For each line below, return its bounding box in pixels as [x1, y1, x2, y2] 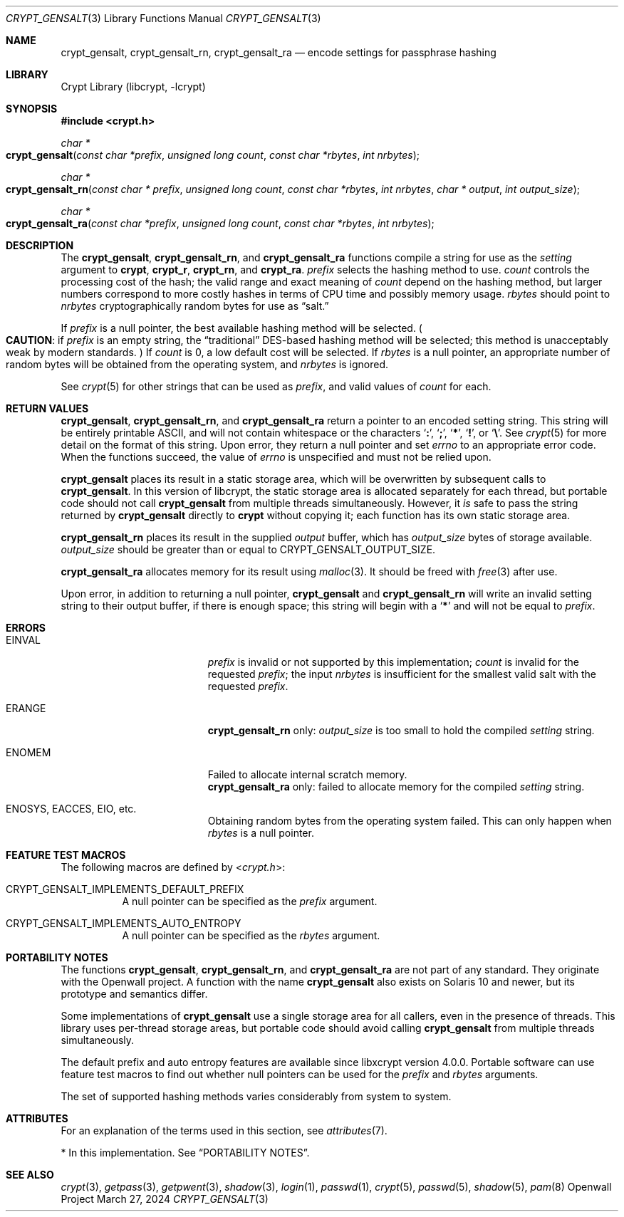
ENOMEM [6, 746, 51, 758]
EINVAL [6, 634, 41, 646]
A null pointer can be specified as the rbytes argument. [122, 929, 380, 941]
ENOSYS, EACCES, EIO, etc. [6, 803, 137, 815]
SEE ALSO [6, 1169, 54, 1181]
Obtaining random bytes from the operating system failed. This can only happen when [207, 815, 612, 827]
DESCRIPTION [6, 239, 74, 251]
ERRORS [6, 622, 46, 634]
